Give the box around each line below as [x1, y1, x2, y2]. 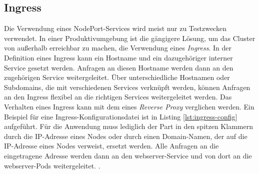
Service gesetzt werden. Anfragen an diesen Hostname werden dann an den [4, 62, 233, 72]
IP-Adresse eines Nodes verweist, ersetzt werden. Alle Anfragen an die [4, 140, 219, 151]
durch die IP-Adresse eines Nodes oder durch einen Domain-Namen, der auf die [4, 130, 247, 141]
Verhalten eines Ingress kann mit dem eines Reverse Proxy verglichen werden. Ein [4, 101, 254, 111]
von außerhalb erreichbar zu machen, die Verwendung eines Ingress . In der [4, 42, 231, 53]
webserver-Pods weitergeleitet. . [4, 160, 100, 170]
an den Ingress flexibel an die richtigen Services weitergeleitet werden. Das [4, 91, 232, 102]
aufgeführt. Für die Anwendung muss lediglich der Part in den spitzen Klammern [4, 121, 253, 131]
